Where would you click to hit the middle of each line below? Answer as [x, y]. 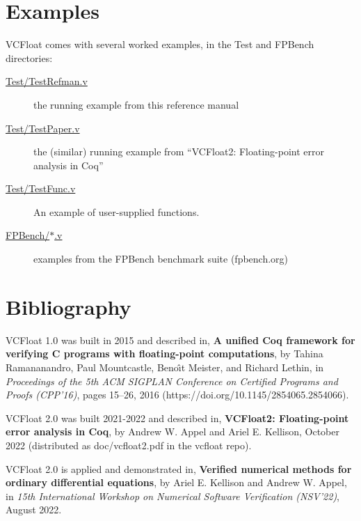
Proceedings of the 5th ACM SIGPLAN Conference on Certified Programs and [172, 381]
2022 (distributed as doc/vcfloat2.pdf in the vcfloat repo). [129, 445]
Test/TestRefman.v [47, 81]
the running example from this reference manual [136, 104]
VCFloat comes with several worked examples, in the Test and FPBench [160, 44]
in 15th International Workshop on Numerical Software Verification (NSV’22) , [173, 496]
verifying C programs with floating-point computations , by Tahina [165, 353]
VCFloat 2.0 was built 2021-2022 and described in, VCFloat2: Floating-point [177, 418]
